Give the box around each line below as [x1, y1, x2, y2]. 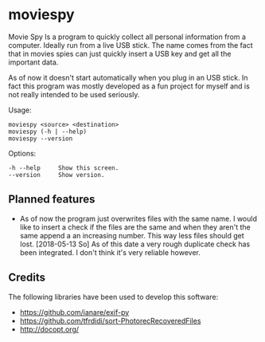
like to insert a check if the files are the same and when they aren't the [19, 222, 251, 232]
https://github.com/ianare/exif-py [19, 307, 130, 316]
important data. [8, 57, 59, 67]
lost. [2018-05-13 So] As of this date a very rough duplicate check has [19, 239, 251, 249]
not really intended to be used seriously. [8, 89, 140, 99]
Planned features [8, 193, 95, 206]
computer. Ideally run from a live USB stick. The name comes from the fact [8, 40, 253, 49]
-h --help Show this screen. [8, 163, 119, 172]
